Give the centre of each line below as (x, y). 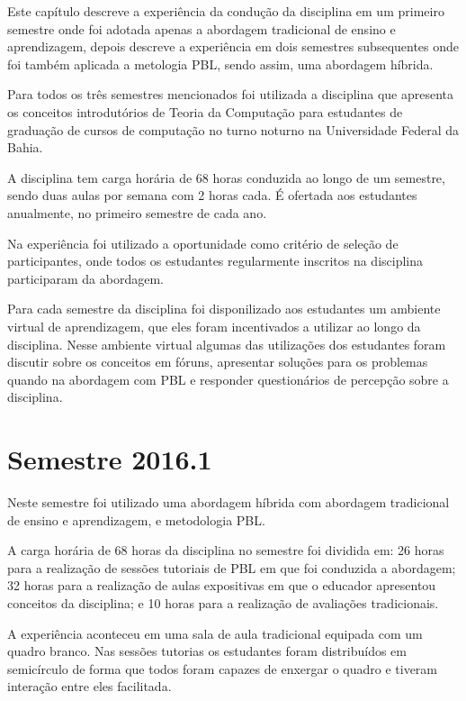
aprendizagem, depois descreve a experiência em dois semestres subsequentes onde (233, 46)
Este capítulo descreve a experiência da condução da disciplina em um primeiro (226, 11)
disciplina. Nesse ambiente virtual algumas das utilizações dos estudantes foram (227, 344)
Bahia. (25, 147)
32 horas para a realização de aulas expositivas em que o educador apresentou (222, 585)
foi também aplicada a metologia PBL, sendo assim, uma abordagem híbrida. (220, 64)
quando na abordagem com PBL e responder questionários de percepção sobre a (228, 379)
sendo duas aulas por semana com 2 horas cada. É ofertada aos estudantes (212, 195)
